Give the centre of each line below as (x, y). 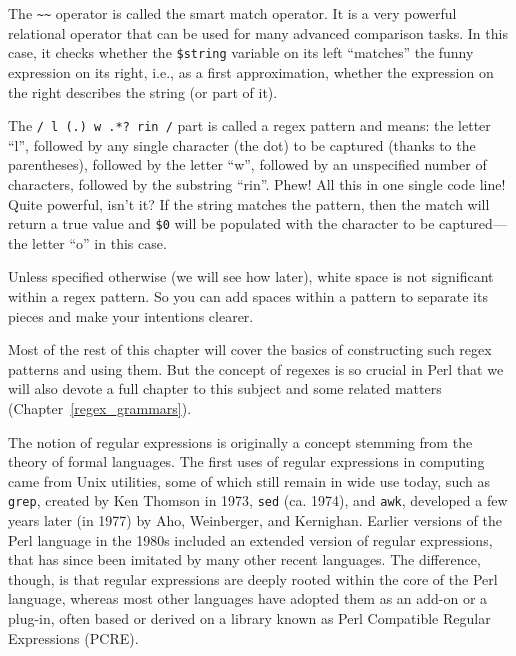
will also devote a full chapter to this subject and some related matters (225, 388)
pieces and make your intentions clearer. (131, 315)
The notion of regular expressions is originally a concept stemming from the (240, 441)
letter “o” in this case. (99, 242)
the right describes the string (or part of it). (143, 91)
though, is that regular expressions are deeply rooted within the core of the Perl (253, 578)
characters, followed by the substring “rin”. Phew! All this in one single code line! (257, 183)
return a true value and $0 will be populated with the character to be (221, 223)
